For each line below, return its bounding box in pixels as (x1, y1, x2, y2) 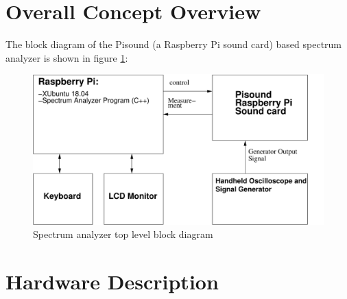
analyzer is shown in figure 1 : (5, 50, 128, 64)
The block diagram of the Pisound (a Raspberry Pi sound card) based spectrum (5, 37, 342, 51)
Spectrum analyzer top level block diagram (33, 227, 213, 241)
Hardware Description (5, 267, 219, 296)
